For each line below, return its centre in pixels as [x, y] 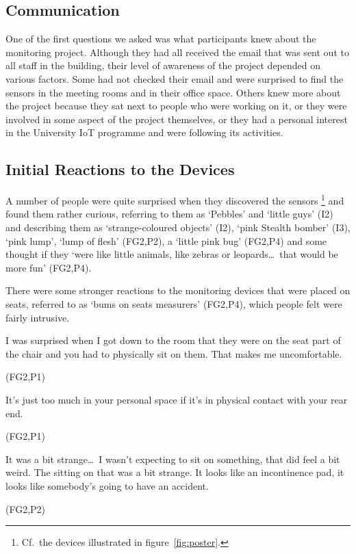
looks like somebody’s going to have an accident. [107, 485]
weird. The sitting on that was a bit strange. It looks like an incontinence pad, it [175, 472]
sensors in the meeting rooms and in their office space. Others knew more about [173, 92]
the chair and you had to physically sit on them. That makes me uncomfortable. [174, 353]
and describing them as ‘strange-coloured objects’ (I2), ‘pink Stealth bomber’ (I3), [178, 227]
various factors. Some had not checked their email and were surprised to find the [175, 78]
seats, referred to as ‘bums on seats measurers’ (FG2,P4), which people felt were [174, 303]
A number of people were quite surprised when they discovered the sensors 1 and [175, 199]
